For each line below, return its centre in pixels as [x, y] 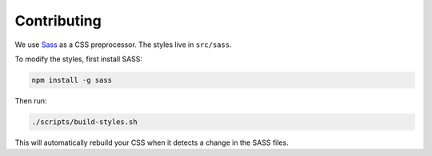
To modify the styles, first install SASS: [79, 59]
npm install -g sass [72, 80]
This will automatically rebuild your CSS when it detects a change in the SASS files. [152, 142]
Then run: [31, 100]
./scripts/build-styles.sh [84, 122]
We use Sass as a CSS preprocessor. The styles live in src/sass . [123, 45]
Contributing [58, 21]
